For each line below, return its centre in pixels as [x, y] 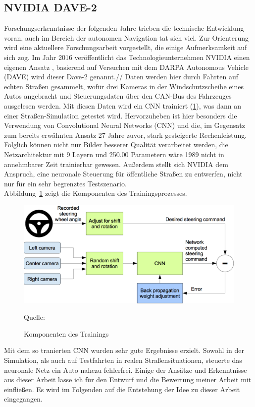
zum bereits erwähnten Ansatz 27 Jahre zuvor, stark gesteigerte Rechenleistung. [126, 135]
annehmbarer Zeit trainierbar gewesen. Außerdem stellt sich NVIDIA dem [116, 164]
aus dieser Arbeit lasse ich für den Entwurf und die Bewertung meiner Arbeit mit [128, 379]
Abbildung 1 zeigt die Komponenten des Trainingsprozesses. [96, 193]
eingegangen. [23, 399]
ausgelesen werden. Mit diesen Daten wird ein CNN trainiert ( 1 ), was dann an [123, 105]
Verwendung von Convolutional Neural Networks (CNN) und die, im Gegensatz [125, 125]
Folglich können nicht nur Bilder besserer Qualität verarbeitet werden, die [116, 145]
